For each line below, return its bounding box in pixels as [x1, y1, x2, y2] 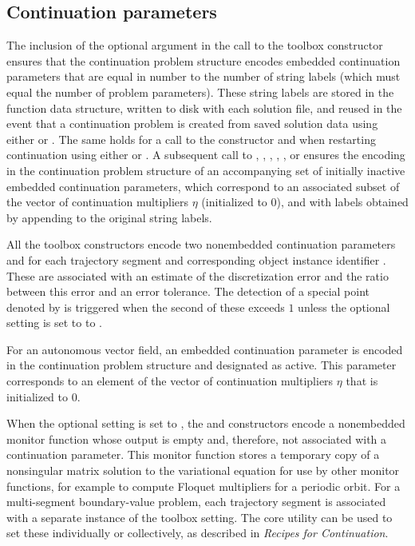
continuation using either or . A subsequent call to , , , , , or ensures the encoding [6, 146, 405, 163]
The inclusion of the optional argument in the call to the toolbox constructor [6, 37, 383, 54]
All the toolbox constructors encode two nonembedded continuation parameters [6, 236, 396, 253]
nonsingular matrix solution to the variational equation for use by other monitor [6, 462, 400, 479]
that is [346, 373, 378, 389]
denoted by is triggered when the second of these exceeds [6, 298, 285, 315]
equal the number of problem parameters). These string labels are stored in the [6, 83, 394, 100]
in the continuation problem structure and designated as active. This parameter [6, 357, 397, 373]
